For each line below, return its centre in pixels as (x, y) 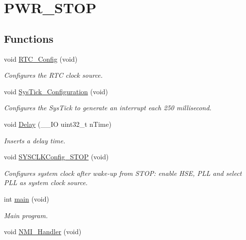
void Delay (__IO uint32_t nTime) (58, 124)
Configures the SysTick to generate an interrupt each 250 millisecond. (108, 108)
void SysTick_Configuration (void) (56, 91)
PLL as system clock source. (46, 182)
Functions (29, 38)
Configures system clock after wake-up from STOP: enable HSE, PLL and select (123, 173)
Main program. (26, 215)
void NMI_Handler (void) (43, 231)
